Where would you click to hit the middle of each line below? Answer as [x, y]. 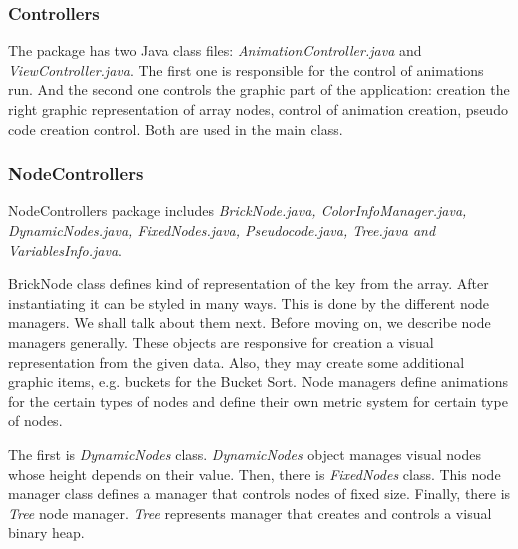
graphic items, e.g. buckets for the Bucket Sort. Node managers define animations [258, 381]
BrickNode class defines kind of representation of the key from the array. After [248, 283]
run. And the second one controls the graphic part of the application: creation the [259, 89]
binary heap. [46, 532]
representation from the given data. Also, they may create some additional [236, 361]
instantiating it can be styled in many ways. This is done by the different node [249, 302]
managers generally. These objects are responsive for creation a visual [221, 341]
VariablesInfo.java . [65, 249]
